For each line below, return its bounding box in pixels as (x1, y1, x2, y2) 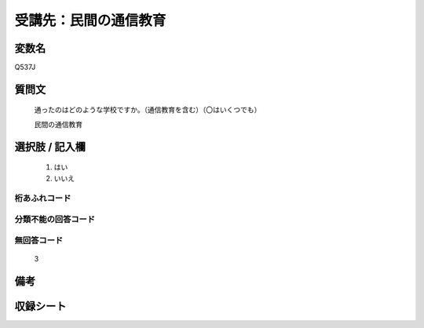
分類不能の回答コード (14, 213, 96, 224)
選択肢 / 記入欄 (14, 140, 86, 153)
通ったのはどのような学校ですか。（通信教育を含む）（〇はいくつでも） (34, 105, 261, 115)
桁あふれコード (14, 193, 71, 204)
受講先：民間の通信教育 (14, 12, 166, 29)
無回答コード (14, 235, 64, 246)
